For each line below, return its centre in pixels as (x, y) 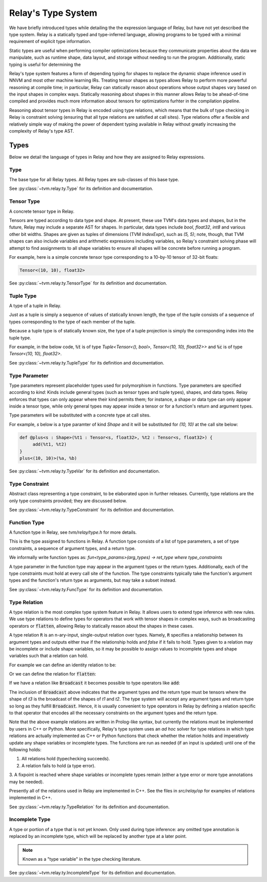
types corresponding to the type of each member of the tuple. (72, 322)
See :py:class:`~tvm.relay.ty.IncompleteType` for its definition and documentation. (92, 873)
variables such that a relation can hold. (49, 656)
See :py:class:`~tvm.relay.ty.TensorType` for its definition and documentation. (88, 283)
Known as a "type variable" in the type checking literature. (82, 859)
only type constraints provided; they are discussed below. (68, 501)
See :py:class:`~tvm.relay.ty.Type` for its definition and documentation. (81, 188)
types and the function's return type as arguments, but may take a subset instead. (93, 580)
